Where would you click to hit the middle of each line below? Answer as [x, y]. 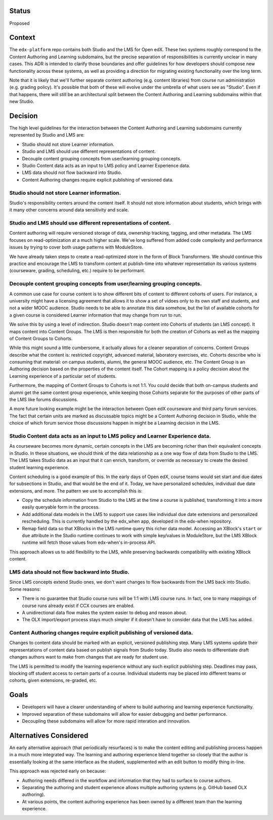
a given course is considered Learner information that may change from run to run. [96, 315]
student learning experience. [39, 467]
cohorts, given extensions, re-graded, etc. [53, 680]
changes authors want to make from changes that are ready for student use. [89, 657]
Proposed [19, 23]
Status [20, 11]
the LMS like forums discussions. [44, 400]
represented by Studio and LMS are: [47, 135]
